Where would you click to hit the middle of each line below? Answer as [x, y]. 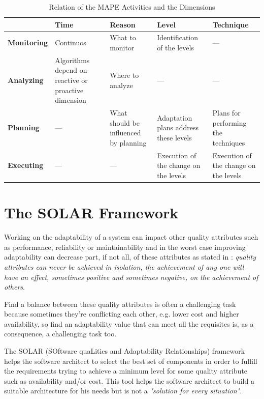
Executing [26, 165]
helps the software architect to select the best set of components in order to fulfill [131, 361]
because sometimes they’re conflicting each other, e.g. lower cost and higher [122, 314]
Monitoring [28, 42]
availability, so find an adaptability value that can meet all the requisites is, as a [129, 323]
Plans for [226, 113]
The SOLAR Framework [91, 212]
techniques [229, 142]
